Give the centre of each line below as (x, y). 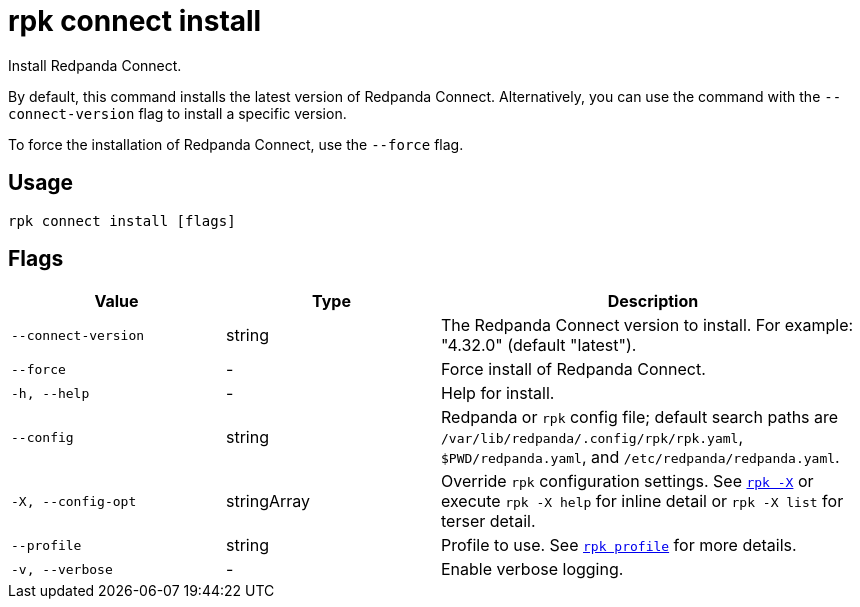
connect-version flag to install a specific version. (177, 113)
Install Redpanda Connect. (95, 65)
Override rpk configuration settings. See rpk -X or (627, 481)
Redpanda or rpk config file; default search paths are (640, 417)
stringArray (268, 501)
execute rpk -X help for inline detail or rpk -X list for (642, 501)
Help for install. (498, 393)
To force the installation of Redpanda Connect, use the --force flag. (236, 144)
